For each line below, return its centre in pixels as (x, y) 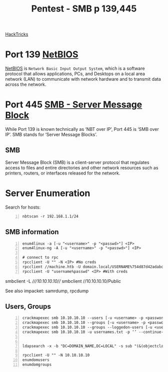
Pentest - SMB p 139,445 (84, 9)
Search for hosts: (23, 207)
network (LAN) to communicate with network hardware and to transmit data (83, 79)
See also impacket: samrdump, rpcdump (47, 291)
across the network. (26, 84)
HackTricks (17, 34)
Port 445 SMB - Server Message (74, 105)
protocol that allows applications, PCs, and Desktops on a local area (75, 74)
